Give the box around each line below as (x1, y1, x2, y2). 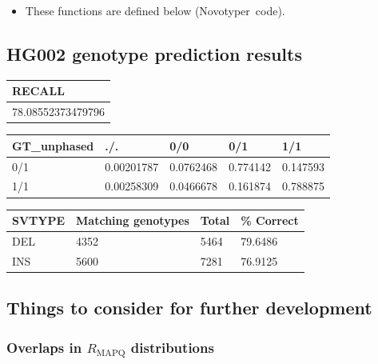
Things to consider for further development (6, 295, 372, 320)
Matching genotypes (76, 212, 189, 229)
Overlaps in (6, 337, 82, 357)
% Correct (241, 212, 299, 229)
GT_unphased (12, 137, 94, 154)
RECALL (12, 82, 65, 99)
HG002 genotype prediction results (6, 41, 302, 66)
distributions (130, 337, 214, 357)
